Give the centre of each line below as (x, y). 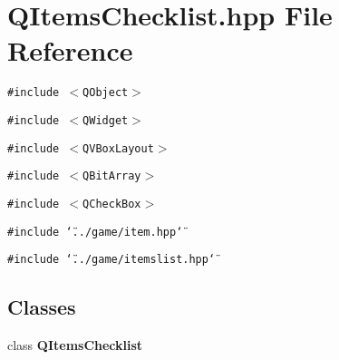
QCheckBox (112, 204)
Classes (42, 307)
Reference (70, 50)
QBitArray (112, 176)
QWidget (106, 120)
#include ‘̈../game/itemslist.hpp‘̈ (111, 260)
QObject (106, 93)
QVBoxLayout (118, 148)
